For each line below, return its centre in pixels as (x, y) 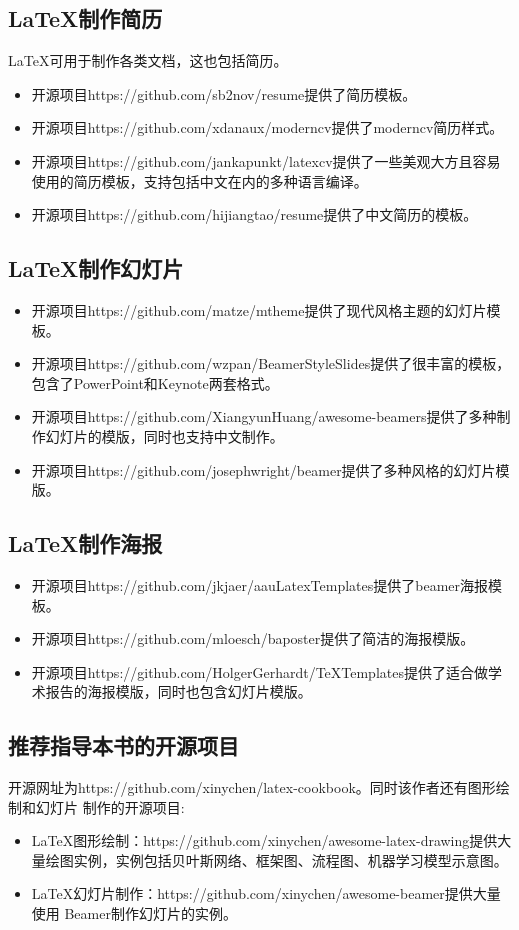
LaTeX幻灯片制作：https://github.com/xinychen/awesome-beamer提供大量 (266, 893)
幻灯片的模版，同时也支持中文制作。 (164, 435)
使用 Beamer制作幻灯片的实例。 (134, 913)
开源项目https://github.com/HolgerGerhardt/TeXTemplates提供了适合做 (259, 671)
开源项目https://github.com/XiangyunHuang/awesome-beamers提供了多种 (264, 416)
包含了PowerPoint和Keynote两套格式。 (155, 382)
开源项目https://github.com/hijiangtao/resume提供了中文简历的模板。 (254, 214)
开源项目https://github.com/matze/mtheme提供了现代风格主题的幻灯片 (259, 309)
